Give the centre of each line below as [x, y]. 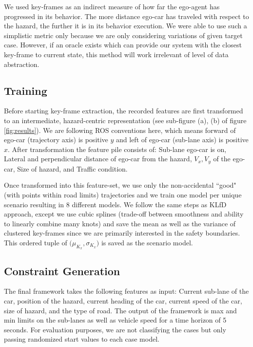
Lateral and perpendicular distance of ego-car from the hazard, [98, 159]
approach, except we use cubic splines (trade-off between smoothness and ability [124, 214]
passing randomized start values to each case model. [82, 339]
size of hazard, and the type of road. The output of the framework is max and [120, 310]
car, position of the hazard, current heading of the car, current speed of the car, [123, 300]
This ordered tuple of [36, 242]
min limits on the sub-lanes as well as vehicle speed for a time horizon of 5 [115, 320]
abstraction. [22, 64]
